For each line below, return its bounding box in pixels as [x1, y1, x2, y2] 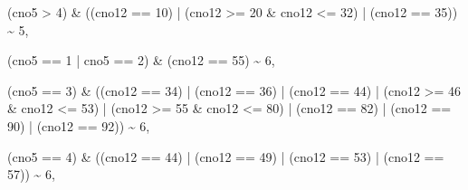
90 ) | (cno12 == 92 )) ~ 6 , [7, 116, 150, 135]
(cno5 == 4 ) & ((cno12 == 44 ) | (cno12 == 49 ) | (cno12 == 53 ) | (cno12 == [7, 147, 444, 166]
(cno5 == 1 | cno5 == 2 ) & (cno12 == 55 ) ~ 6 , [7, 51, 275, 70]
